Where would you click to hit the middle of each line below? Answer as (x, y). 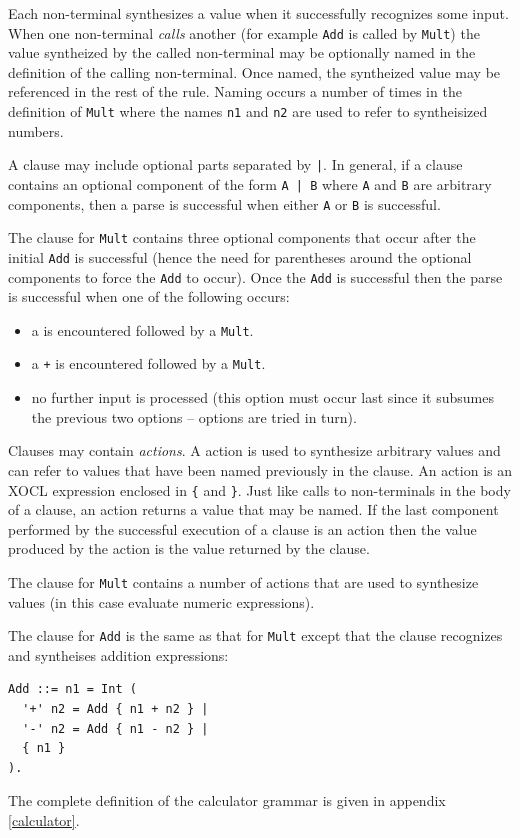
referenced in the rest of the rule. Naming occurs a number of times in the (235, 91)
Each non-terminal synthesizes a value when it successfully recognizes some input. (258, 13)
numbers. (36, 130)
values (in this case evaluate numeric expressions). (161, 601)
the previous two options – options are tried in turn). (194, 416)
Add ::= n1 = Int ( (72, 689)
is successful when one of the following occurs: (149, 296)
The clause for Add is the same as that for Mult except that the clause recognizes (255, 635)
